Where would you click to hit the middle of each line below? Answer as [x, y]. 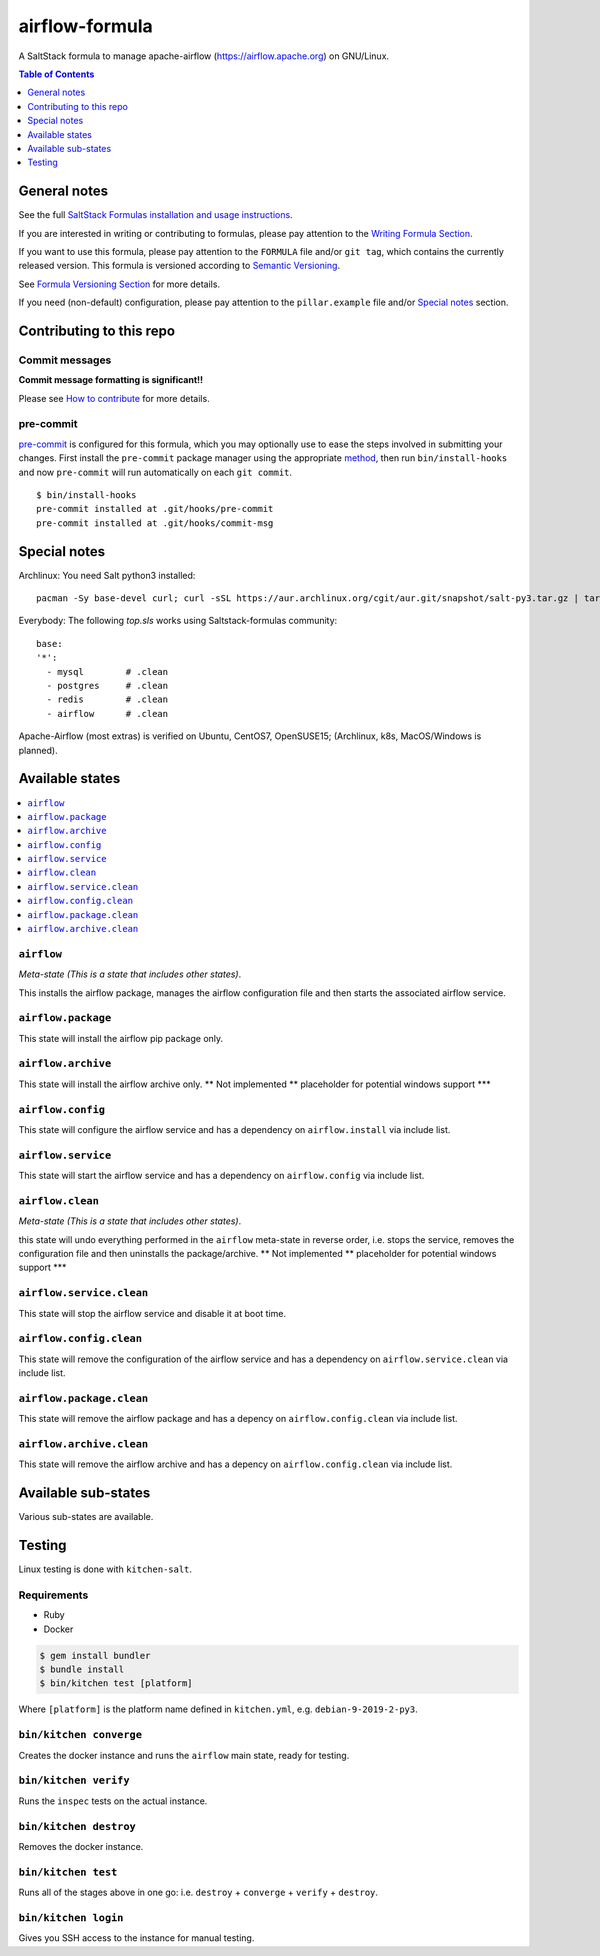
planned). [38, 750]
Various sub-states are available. [86, 1517]
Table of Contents [56, 74]
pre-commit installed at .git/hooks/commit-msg [155, 523]
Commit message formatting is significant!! [111, 380]
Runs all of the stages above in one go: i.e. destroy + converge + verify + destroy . [198, 1892]
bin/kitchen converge [80, 1735]
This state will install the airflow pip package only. [121, 1038]
